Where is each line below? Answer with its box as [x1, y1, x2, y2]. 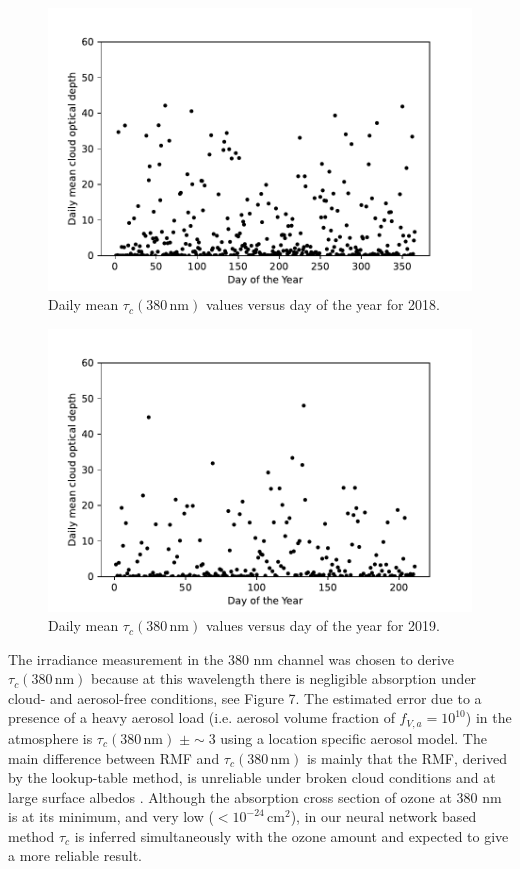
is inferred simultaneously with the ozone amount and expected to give [74, 825, 509, 846]
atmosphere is [8, 727, 93, 748]
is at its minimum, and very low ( [8, 806, 214, 827]
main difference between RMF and [8, 747, 220, 768]
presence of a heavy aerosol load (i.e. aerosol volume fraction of [8, 707, 395, 728]
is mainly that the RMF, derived [306, 747, 507, 768]
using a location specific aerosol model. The [220, 727, 487, 748]
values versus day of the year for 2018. [205, 294, 440, 315]
